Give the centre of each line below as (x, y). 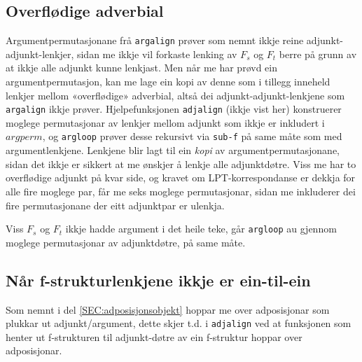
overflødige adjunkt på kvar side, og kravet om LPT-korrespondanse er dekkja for (181, 177)
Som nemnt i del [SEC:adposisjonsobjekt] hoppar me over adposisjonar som (168, 309)
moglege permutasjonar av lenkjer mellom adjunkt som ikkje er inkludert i (165, 122)
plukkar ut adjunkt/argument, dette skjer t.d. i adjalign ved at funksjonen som (179, 323)
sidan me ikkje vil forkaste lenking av (157, 54)
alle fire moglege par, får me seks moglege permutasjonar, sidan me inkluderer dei (181, 191)
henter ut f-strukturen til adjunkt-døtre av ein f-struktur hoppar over (154, 336)
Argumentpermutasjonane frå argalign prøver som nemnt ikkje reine (155, 40)
